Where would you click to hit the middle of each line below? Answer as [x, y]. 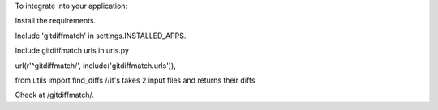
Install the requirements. [56, 21]
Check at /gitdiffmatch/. [55, 95]
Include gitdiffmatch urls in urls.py [72, 51]
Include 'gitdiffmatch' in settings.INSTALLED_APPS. [101, 36]
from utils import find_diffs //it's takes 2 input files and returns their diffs [135, 80]
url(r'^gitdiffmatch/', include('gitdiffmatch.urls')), [95, 66]
